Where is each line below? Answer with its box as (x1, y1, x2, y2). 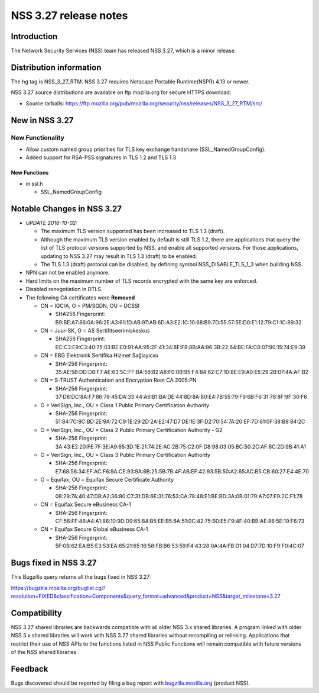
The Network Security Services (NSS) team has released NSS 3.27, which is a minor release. (11, 47, 236, 54)
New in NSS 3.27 (11, 115, 74, 125)
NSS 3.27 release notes (11, 9, 128, 22)
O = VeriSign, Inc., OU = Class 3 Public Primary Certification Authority (40, 451, 211, 458)
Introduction (11, 31, 58, 41)
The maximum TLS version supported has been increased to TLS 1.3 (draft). (40, 228, 225, 235)
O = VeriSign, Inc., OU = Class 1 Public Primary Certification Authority (40, 401, 210, 408)
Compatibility (11, 608, 62, 618)
